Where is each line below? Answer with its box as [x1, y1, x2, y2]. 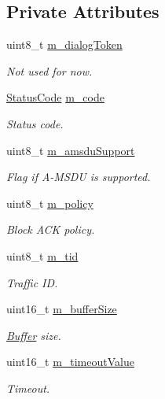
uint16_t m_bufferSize [6, 301, 117, 317]
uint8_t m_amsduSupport [6, 142, 135, 158]
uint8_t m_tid [6, 247, 79, 264]
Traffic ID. [6, 274, 58, 290]
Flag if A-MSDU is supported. [6, 168, 151, 185]
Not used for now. [6, 62, 93, 79]
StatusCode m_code [6, 89, 104, 105]
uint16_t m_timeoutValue [6, 353, 134, 370]
